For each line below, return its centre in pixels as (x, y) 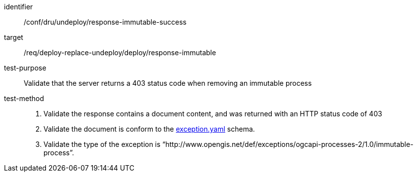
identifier (19, 7)
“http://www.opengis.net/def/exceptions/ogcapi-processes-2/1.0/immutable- (288, 144)
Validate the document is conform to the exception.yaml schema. (149, 129)
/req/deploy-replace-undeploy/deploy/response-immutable (120, 53)
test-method (24, 98)
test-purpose (25, 68)
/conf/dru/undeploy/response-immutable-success (105, 22)
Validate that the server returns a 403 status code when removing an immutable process (168, 83)
